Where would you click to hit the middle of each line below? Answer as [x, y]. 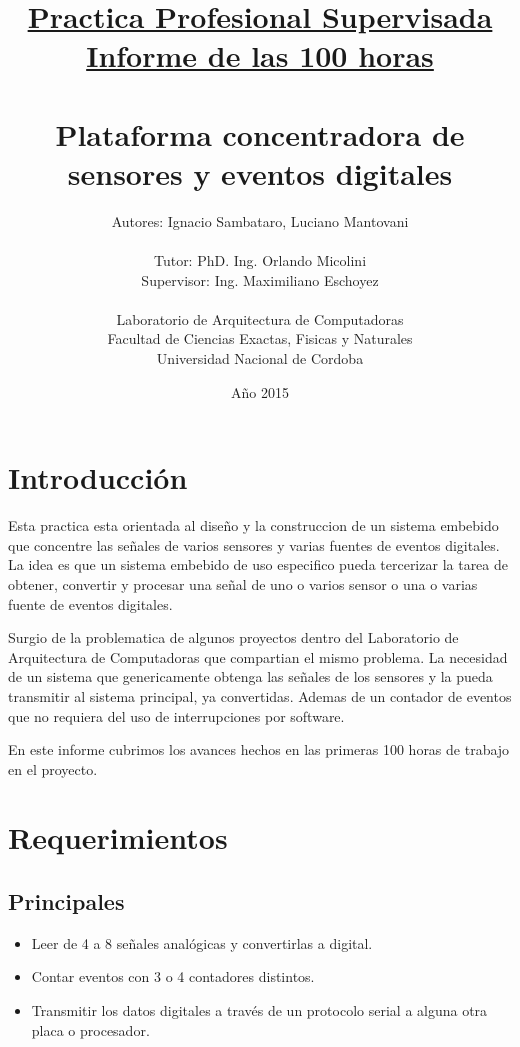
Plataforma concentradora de [260, 133]
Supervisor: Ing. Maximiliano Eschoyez [260, 279]
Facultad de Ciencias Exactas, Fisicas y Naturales [260, 338]
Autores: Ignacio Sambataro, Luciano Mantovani [260, 220]
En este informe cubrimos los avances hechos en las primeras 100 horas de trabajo [259, 749]
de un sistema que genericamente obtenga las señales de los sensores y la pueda [250, 676]
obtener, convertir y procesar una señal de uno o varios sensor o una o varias [243, 583]
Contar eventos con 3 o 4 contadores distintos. [173, 976]
